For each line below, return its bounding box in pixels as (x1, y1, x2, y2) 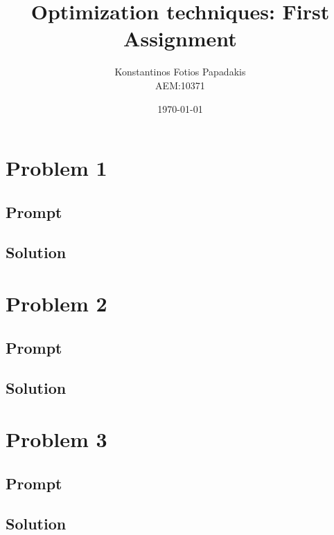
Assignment (123, 24, 237, 53)
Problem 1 (6, 154, 107, 182)
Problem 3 (6, 424, 107, 453)
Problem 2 (6, 289, 107, 318)
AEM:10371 (155, 78, 205, 92)
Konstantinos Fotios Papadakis (114, 64, 246, 79)
